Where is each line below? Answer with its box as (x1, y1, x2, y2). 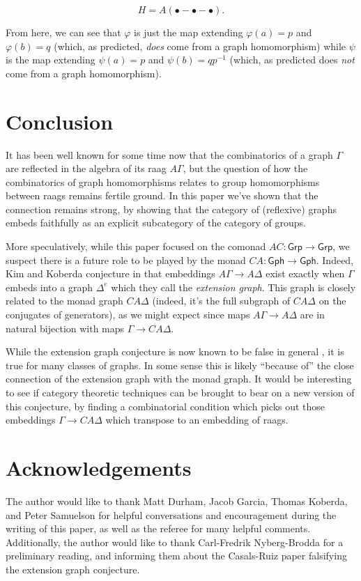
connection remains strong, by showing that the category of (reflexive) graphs (6, 201, 337, 216)
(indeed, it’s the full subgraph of (152, 293, 291, 308)
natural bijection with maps (6, 320, 125, 335)
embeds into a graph (6, 279, 93, 294)
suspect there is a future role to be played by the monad (6, 252, 246, 267)
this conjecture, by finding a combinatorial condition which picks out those (6, 398, 325, 413)
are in (300, 307, 325, 322)
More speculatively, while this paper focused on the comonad (6, 239, 266, 254)
